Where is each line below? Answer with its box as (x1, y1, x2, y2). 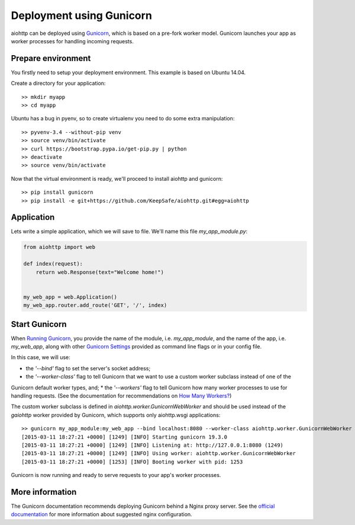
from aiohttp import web (23, 244, 96, 251)
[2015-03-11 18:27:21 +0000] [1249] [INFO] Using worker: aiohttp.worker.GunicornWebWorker (21, 450, 296, 457)
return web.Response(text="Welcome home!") (35, 268, 164, 276)
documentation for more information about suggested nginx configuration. (11, 511, 192, 518)
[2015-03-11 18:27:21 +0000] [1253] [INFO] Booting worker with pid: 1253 (21, 458, 243, 465)
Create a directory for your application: (11, 80, 106, 87)
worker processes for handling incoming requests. (11, 37, 134, 44)
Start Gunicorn (11, 319, 67, 329)
